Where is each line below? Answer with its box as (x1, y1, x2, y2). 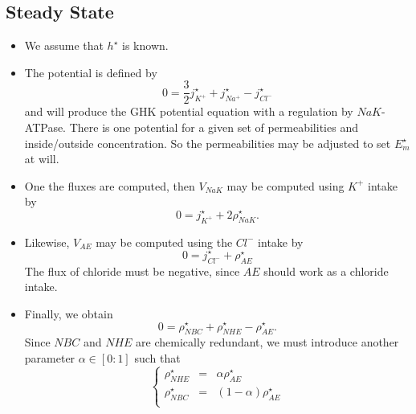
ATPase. (24, 119, 67, 136)
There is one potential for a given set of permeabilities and (69, 119, 358, 136)
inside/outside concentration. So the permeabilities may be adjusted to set (24, 134, 391, 151)
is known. (122, 37, 169, 54)
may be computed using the (96, 233, 233, 250)
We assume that (24, 37, 104, 54)
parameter (24, 349, 75, 366)
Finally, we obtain (24, 305, 113, 322)
